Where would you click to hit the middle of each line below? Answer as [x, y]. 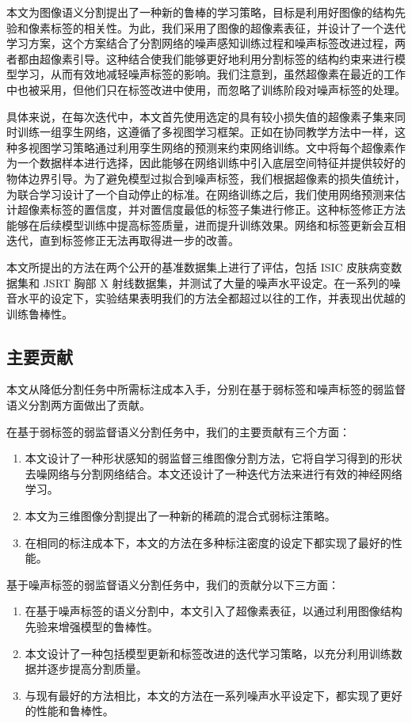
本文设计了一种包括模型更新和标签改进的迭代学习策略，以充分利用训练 [208, 653]
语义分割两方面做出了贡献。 [78, 405]
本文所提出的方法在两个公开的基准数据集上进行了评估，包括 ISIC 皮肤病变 [199, 266]
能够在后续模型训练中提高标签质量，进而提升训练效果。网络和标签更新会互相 [206, 225]
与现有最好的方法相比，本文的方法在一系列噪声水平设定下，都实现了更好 [214, 695]
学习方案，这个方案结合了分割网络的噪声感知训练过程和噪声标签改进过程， [200, 43]
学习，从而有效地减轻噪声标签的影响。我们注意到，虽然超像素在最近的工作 [211, 74]
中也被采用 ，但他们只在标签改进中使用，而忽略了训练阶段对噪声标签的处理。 [206, 89]
